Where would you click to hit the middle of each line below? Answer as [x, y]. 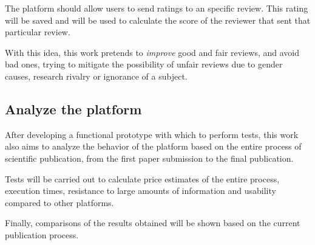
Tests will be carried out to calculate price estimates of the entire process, [142, 178]
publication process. [42, 234]
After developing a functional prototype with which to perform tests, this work [152, 134]
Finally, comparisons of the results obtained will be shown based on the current [153, 223]
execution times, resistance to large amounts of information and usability [141, 191]
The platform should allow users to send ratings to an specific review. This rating [157, 8]
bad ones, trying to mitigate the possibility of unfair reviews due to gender [144, 64]
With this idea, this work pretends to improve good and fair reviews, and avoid [152, 52]
